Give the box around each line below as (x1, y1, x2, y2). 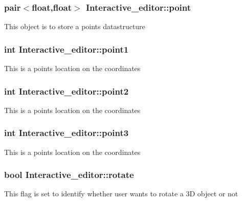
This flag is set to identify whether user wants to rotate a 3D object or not (4, 188, 238, 199)
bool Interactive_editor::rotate (4, 168, 134, 181)
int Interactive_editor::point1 (4, 42, 129, 55)
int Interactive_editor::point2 (4, 84, 129, 97)
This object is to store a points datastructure (4, 21, 145, 32)
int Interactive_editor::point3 (4, 126, 129, 139)
